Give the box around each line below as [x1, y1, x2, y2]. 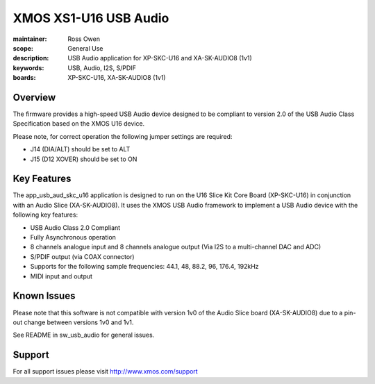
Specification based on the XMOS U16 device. [12, 119, 145, 128]
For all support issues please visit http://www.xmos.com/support [12, 367, 198, 376]
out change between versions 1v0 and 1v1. [12, 318, 134, 326]
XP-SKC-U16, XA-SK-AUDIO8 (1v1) [67, 74, 166, 82]
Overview [12, 91, 56, 103]
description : [12, 54, 49, 62]
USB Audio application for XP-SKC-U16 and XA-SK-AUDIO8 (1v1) [67, 54, 253, 62]
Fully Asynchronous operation [30, 233, 116, 242]
